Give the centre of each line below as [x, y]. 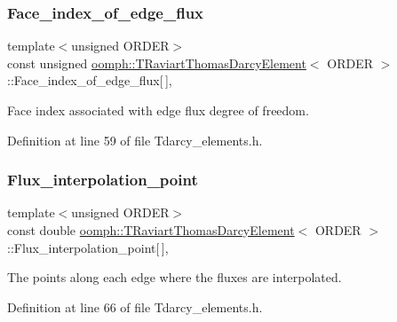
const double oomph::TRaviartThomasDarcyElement [151, 230]
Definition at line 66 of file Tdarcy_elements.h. [135, 306]
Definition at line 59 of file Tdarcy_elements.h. [135, 140]
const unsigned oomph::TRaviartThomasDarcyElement [157, 63]
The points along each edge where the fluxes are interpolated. [175, 277]
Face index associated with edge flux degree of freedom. [158, 110]
